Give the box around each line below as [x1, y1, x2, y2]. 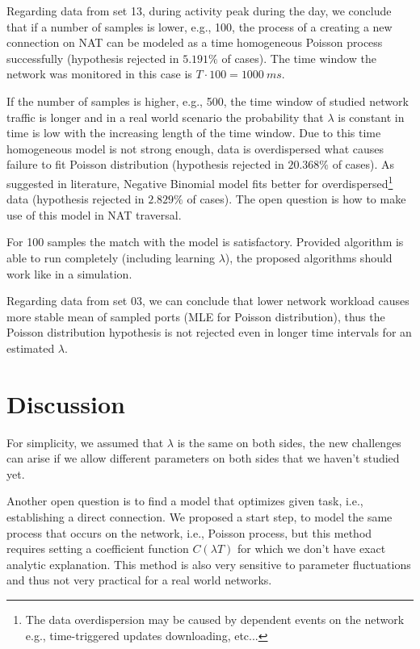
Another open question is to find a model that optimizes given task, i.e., [6, 492, 363, 509]
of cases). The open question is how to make [187, 191, 406, 207]
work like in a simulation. [6, 265, 132, 282]
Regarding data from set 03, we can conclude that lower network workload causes [6, 292, 409, 309]
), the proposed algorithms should [225, 249, 393, 266]
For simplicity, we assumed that [6, 433, 164, 450]
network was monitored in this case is [6, 65, 192, 82]
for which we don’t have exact [237, 540, 386, 557]
